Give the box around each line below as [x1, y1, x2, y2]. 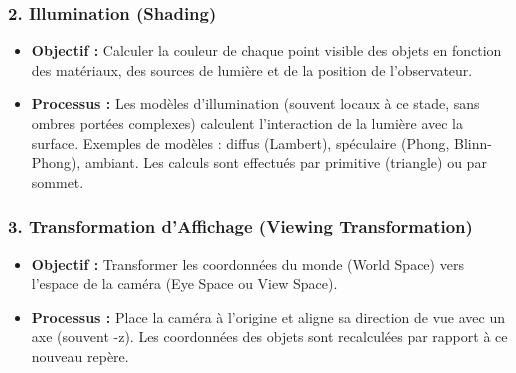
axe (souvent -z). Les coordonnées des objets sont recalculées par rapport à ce [31, 326, 508, 347]
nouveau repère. [31, 345, 129, 366]
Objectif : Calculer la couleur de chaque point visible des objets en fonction [31, 40, 502, 61]
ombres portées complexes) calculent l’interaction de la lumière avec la [31, 113, 464, 133]
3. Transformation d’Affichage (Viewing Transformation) [8, 214, 473, 239]
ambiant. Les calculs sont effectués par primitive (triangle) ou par [84, 152, 487, 173]
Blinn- [454, 132, 492, 153]
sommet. [31, 171, 84, 192]
